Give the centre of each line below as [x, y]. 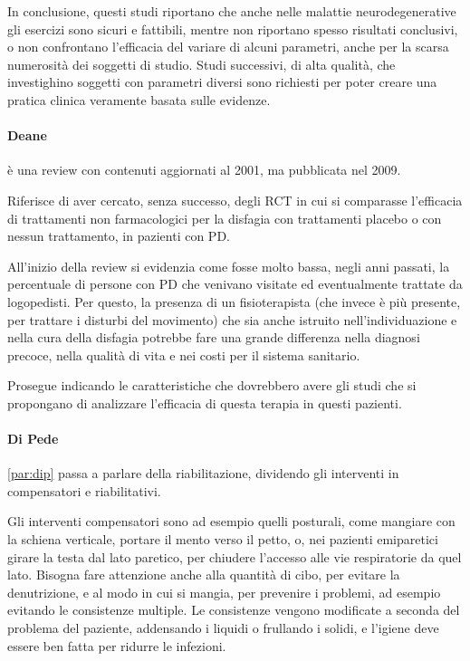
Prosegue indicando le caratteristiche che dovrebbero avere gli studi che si [212, 385]
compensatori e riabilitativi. [84, 490]
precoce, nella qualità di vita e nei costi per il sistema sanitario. [184, 354]
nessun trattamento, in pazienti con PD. [119, 236]
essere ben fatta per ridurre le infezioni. [117, 645]
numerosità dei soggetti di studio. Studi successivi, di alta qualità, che [201, 64]
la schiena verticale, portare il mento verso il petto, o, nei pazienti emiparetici [223, 539]
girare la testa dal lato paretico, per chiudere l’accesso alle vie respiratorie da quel [235, 556]
